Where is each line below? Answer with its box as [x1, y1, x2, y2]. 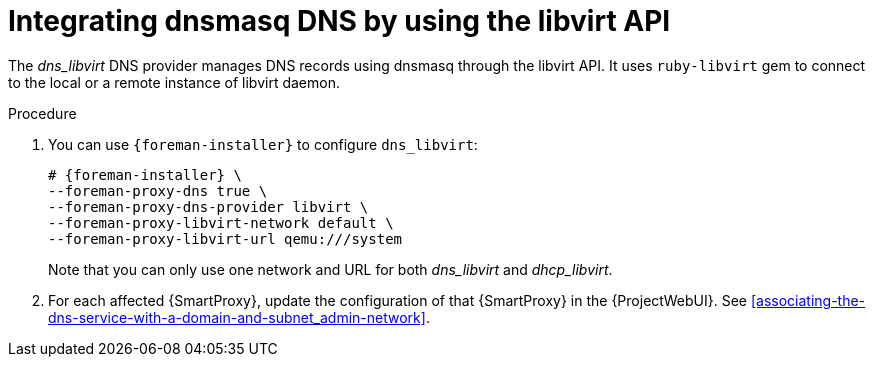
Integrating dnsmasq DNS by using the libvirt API [8, 4, 671, 38]
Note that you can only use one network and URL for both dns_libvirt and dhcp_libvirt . [48, 260, 613, 278]
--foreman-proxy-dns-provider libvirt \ [48, 198, 369, 215]
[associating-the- [750, 291, 866, 309]
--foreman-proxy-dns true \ [48, 182, 268, 199]
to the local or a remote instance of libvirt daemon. [8, 73, 340, 91]
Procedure [8, 104, 77, 122]
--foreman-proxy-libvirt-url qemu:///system [48, 230, 403, 247]
